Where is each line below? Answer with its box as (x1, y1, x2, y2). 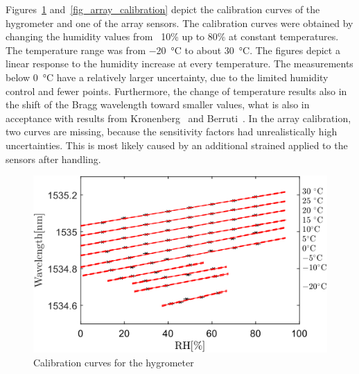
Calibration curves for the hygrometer (33, 355, 194, 369)
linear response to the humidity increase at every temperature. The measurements (6, 56, 353, 71)
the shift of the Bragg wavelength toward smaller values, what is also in (6, 97, 310, 112)
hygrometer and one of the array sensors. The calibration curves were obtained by (6, 15, 353, 30)
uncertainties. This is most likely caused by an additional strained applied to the (6, 137, 348, 152)
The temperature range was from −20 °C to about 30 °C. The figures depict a (6, 42, 340, 57)
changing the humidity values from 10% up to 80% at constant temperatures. (6, 29, 339, 44)
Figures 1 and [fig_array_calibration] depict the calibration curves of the (6, 2, 320, 16)
